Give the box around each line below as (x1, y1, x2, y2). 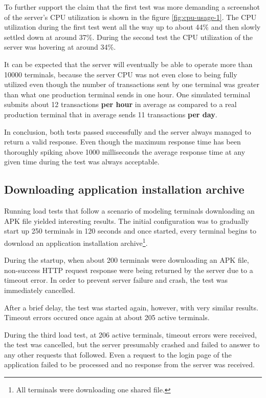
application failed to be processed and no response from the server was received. (4, 359, 255, 370)
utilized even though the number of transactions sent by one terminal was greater (4, 79, 260, 90)
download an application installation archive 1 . (4, 236, 148, 248)
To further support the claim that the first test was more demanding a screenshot (4, 2, 260, 12)
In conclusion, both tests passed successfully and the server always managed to (4, 126, 251, 137)
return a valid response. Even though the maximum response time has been (4, 136, 241, 147)
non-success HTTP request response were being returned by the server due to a (4, 264, 253, 275)
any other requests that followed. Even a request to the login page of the (4, 349, 232, 360)
